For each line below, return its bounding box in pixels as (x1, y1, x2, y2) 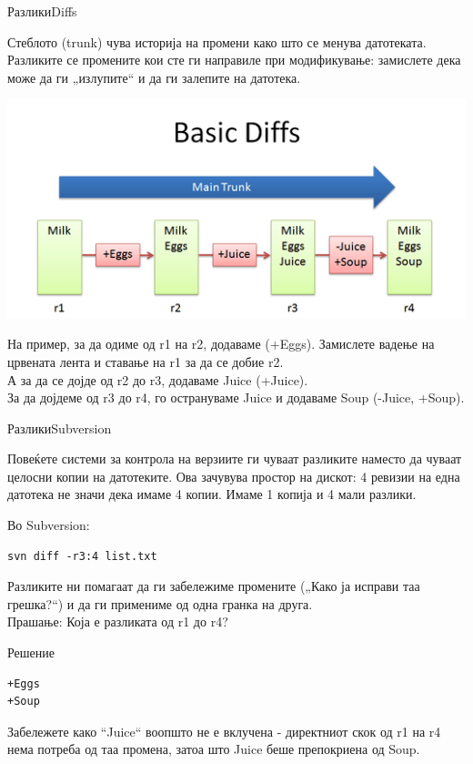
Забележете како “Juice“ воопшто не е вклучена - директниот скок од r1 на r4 (7, 721, 441, 740)
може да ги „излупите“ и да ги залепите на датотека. (7, 67, 301, 87)
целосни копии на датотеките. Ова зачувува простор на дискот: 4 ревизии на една (7, 466, 460, 485)
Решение (7, 643, 55, 662)
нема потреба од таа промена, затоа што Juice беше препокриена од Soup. (7, 739, 420, 759)
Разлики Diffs (7, 2, 77, 20)
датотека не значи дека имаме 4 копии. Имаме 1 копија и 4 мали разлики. (7, 484, 417, 504)
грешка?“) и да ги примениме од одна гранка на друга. (7, 594, 313, 613)
